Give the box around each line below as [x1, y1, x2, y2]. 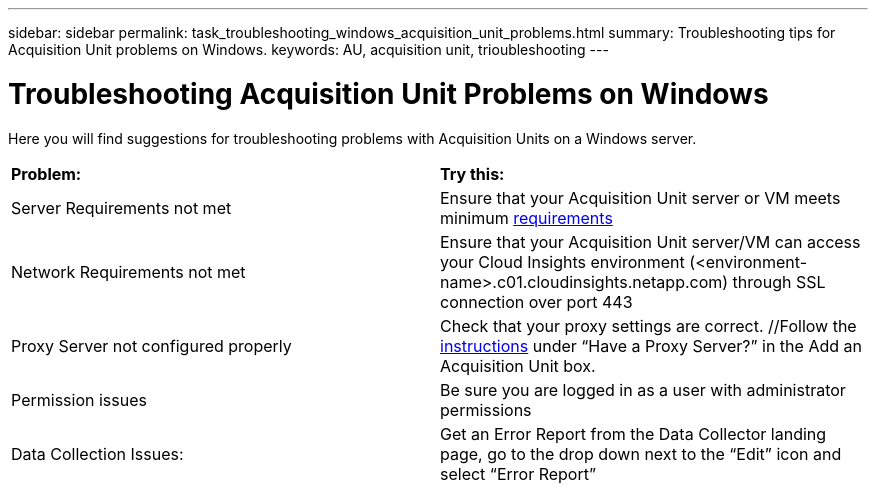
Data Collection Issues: [11, 443, 184, 464]
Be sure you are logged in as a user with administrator [440, 379, 846, 400]
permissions [440, 399, 532, 420]
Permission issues [11, 389, 147, 410]
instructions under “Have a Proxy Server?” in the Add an [440, 335, 862, 356]
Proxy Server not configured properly [11, 335, 292, 356]
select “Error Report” [440, 463, 596, 484]
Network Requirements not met [11, 261, 246, 282]
